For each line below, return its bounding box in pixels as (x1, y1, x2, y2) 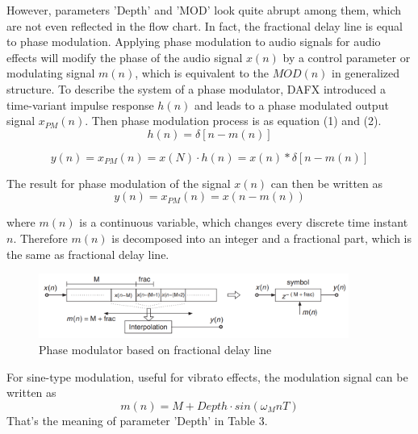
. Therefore (13, 229, 68, 246)
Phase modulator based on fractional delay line (39, 340, 272, 357)
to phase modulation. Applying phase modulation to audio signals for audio (6, 33, 381, 50)
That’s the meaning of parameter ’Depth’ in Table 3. (6, 411, 268, 428)
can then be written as (270, 174, 382, 191)
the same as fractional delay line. (6, 245, 169, 262)
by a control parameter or (282, 48, 411, 65)
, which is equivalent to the (135, 65, 269, 81)
